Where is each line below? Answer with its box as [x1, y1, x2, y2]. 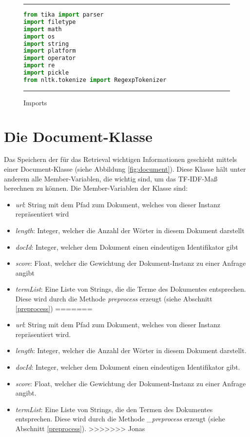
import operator [23, 55, 76, 62]
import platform [23, 47, 76, 55]
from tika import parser [23, 11, 104, 18]
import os [23, 33, 55, 40]
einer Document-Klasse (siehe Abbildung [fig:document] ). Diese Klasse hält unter [4, 164, 246, 174]
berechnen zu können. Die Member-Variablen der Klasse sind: [4, 183, 188, 193]
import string [23, 40, 69, 47]
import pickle [23, 69, 69, 76]
